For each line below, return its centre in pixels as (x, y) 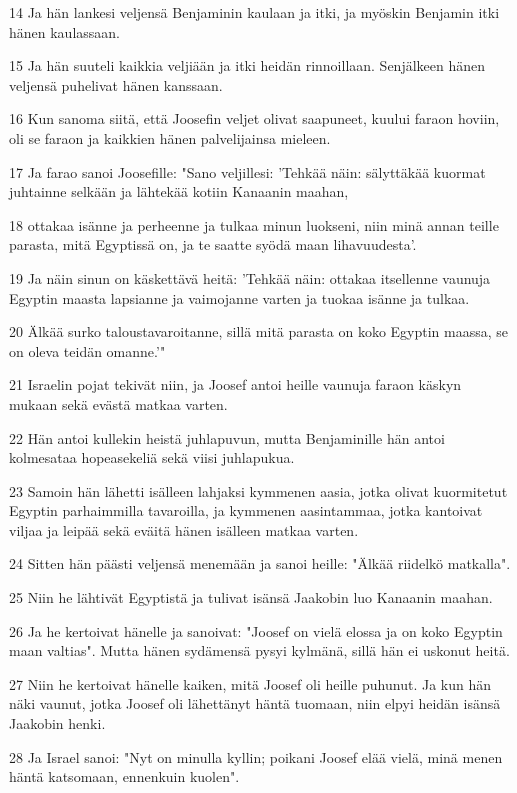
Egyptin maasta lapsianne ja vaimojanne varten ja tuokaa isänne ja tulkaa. (239, 297)
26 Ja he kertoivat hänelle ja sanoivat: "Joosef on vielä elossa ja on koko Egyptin (256, 630)
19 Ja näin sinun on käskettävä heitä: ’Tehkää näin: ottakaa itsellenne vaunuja (250, 277)
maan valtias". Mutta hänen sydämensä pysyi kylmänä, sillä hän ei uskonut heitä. (259, 650)
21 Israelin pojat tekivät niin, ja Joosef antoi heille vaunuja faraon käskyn (235, 384)
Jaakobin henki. (57, 723)
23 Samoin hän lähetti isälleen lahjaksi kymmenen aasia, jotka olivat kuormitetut (258, 490)
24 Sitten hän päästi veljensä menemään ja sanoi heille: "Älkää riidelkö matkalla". (260, 563)
